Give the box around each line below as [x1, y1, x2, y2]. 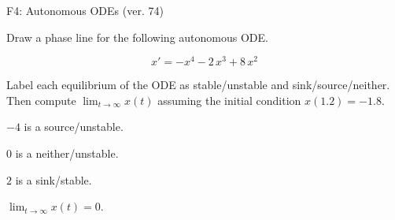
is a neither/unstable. [15, 145, 119, 162]
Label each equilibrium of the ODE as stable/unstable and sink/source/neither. [6, 76, 390, 93]
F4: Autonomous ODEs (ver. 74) [6, 2, 164, 18]
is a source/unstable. [24, 118, 124, 135]
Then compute [6, 91, 76, 108]
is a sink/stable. [15, 171, 92, 188]
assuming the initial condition [157, 91, 301, 108]
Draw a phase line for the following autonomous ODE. [6, 28, 268, 45]
